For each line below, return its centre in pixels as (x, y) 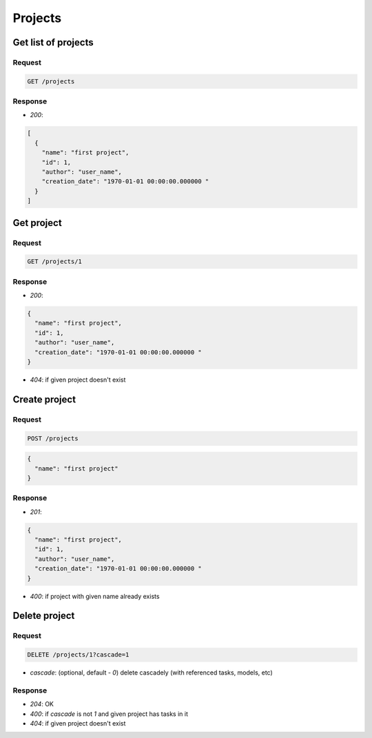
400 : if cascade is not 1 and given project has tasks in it (109, 714)
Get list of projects (53, 42)
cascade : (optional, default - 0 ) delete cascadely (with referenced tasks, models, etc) (152, 673)
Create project (44, 399)
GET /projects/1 (55, 262)
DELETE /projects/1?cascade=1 (78, 655)
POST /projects (53, 438)
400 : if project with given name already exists (95, 596)
